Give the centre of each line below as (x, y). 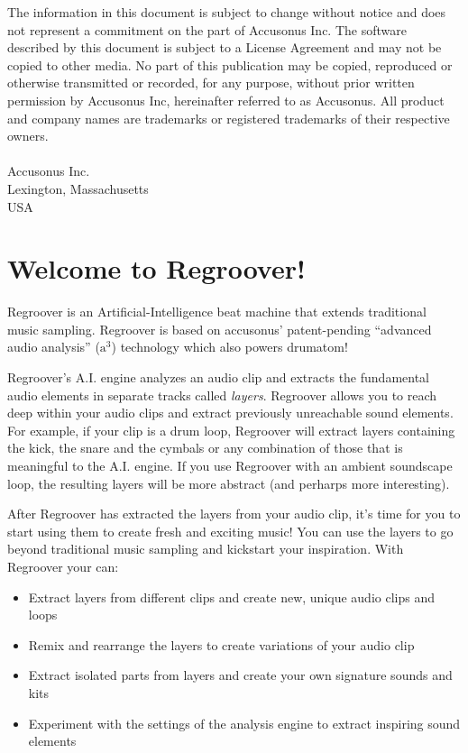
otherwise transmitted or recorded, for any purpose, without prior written (211, 83)
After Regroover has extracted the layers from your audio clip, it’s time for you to (234, 514)
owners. (28, 136)
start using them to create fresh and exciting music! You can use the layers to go (230, 531)
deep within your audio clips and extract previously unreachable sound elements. (230, 413)
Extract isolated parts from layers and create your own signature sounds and (240, 675)
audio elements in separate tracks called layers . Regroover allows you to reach (222, 395)
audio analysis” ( (54, 347)
